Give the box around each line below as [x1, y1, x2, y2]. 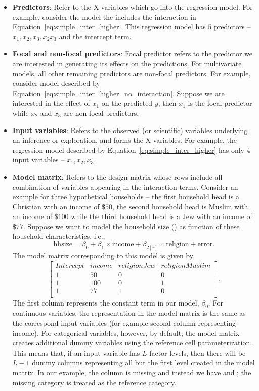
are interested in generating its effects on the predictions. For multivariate [12, 58, 242, 68]
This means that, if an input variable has [12, 347, 140, 358]
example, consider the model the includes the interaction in [12, 11, 196, 22]
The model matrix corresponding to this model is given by [12, 250, 194, 260]
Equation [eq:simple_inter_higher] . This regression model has [12, 21, 206, 32]
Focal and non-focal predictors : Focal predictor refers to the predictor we [12, 48, 252, 59]
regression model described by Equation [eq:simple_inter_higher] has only [12, 144, 244, 155]
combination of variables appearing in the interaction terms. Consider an [12, 181, 238, 192]
